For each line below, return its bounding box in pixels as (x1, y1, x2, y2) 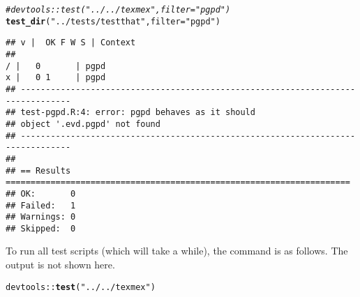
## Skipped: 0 (6, 223, 76, 234)
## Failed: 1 (6, 200, 76, 211)
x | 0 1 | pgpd (6, 73, 106, 83)
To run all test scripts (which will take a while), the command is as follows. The (6, 243, 348, 258)
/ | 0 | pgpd (6, 61, 106, 71)
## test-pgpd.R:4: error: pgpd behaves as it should (6, 107, 255, 118)
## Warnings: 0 (6, 212, 76, 222)
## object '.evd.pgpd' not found (6, 119, 160, 129)
